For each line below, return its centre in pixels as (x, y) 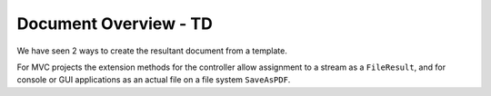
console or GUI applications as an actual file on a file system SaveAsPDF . (154, 80)
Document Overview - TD (115, 24)
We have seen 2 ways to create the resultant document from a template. (152, 51)
